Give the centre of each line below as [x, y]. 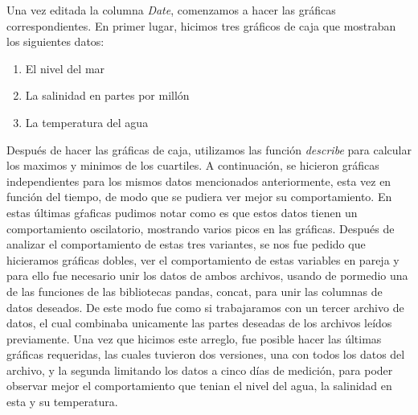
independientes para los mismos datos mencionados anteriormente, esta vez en [199, 181]
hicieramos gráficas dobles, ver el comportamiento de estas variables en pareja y [203, 259]
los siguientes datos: [55, 41]
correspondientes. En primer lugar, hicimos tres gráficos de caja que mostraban [201, 25]
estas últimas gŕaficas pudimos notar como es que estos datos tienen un [182, 212]
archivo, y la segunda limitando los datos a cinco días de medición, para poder [200, 370]
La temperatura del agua [87, 122]
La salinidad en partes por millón [107, 95]
